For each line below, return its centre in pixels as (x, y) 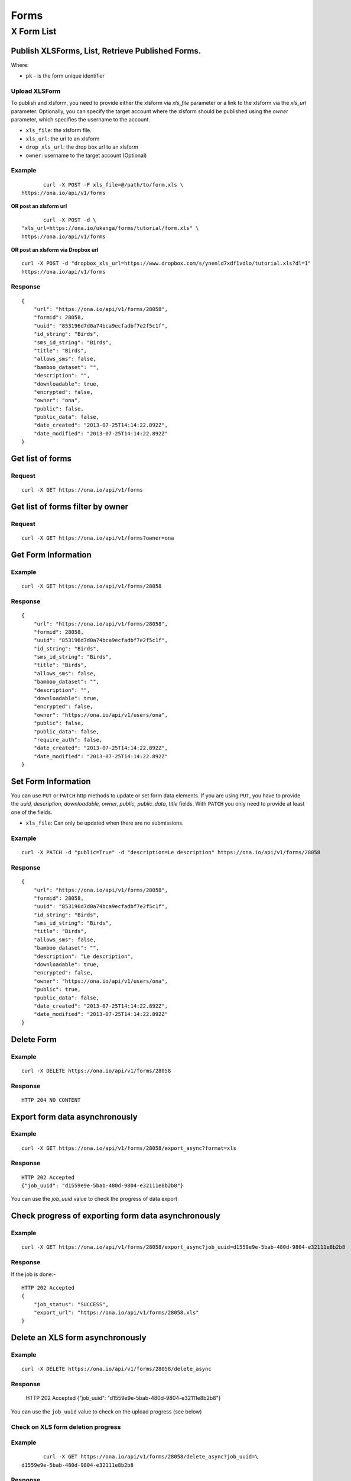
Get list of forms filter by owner (70, 507)
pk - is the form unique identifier (65, 76)
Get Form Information (51, 555)
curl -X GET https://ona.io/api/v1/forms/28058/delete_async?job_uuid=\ (151, 1457)
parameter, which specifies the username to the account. (80, 120)
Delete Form (34, 1039)
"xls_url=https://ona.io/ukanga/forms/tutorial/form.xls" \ (110, 228)
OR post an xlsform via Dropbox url (55, 249)
